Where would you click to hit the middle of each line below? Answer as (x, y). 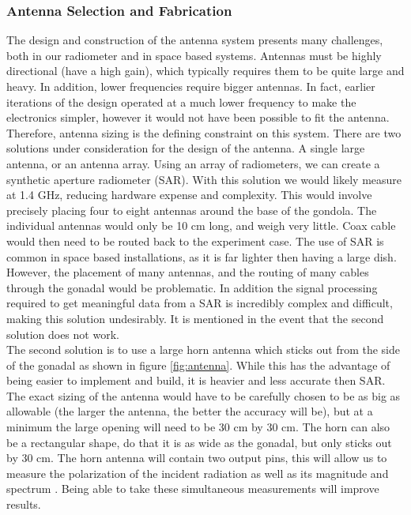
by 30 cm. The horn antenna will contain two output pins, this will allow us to (197, 458)
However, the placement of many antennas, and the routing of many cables (188, 272)
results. (24, 504)
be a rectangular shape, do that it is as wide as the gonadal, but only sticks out (199, 442)
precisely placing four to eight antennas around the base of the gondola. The (192, 210)
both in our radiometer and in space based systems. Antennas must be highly (194, 55)
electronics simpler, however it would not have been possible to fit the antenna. (198, 117)
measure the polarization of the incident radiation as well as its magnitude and (198, 473)
